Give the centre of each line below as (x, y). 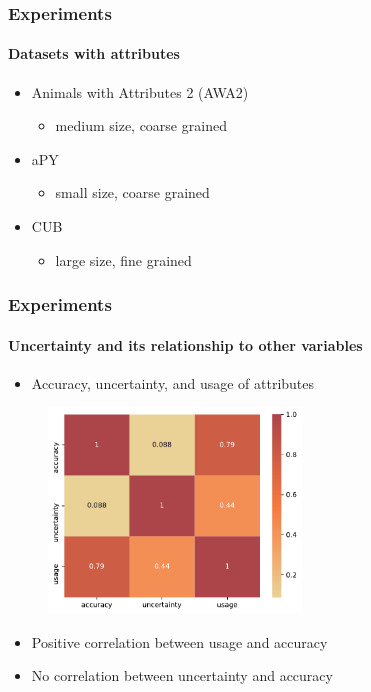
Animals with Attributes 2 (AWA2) (140, 91)
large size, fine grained (123, 259)
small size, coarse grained (132, 192)
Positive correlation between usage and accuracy (179, 641)
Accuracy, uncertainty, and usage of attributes (173, 382)
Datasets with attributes (94, 53)
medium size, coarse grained (141, 125)
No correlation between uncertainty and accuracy (182, 675)
